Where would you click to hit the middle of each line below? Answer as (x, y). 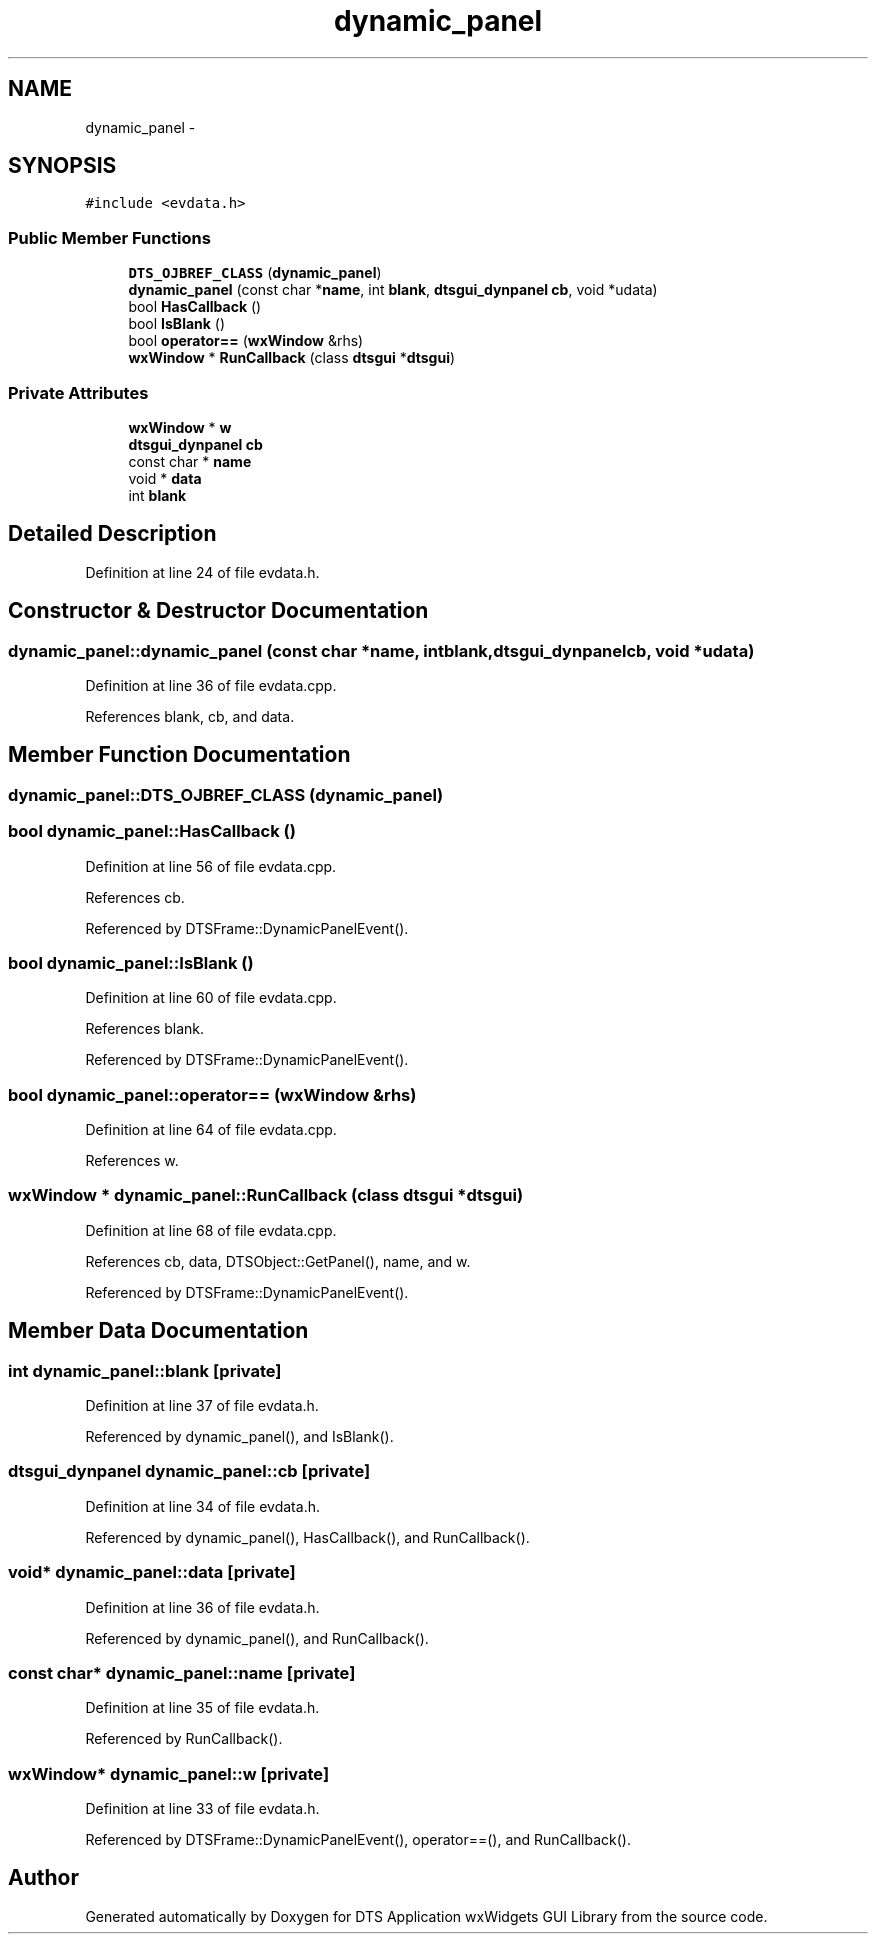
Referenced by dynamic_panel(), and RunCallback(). (257, 1638)
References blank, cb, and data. (190, 716)
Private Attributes (78, 392)
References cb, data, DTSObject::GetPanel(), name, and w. (278, 1261)
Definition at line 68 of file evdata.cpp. (211, 1230)
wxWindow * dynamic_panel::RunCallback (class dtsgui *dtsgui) (266, 1195)
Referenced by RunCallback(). (184, 1739)
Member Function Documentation (179, 755)
